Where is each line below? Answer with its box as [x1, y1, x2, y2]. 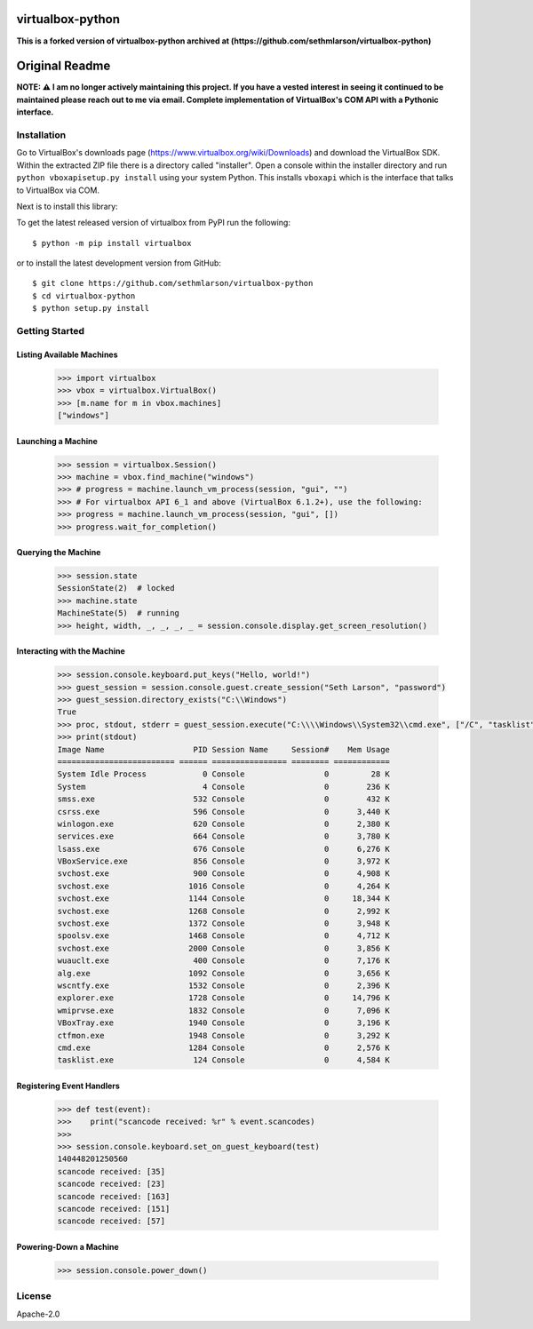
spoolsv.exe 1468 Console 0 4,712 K [57, 931, 391, 941]
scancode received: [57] [57, 1216, 166, 1226]
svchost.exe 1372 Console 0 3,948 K [57, 919, 391, 928]
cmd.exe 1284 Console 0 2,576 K [57, 1042, 391, 1053]
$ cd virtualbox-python [32, 290, 136, 301]
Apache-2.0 [16, 1309, 60, 1319]
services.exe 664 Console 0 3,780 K [57, 832, 391, 841]
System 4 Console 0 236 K [57, 782, 391, 792]
